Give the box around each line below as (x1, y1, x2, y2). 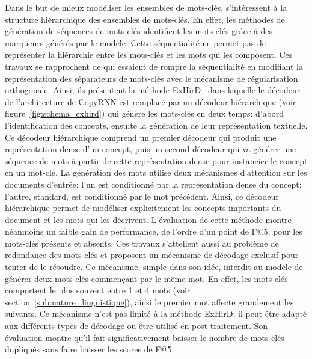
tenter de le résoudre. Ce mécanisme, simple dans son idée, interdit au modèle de (5, 260, 303, 273)
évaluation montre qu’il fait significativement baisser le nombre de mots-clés (5, 331, 284, 343)
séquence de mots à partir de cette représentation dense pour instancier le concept (5, 154, 308, 167)
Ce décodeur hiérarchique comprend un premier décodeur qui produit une (5, 130, 277, 143)
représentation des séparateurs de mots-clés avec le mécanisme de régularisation (5, 72, 298, 84)
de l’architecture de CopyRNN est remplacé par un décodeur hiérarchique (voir (5, 95, 296, 108)
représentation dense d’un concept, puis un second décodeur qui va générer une (5, 143, 296, 155)
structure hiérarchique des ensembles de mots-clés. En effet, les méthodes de (5, 13, 285, 25)
